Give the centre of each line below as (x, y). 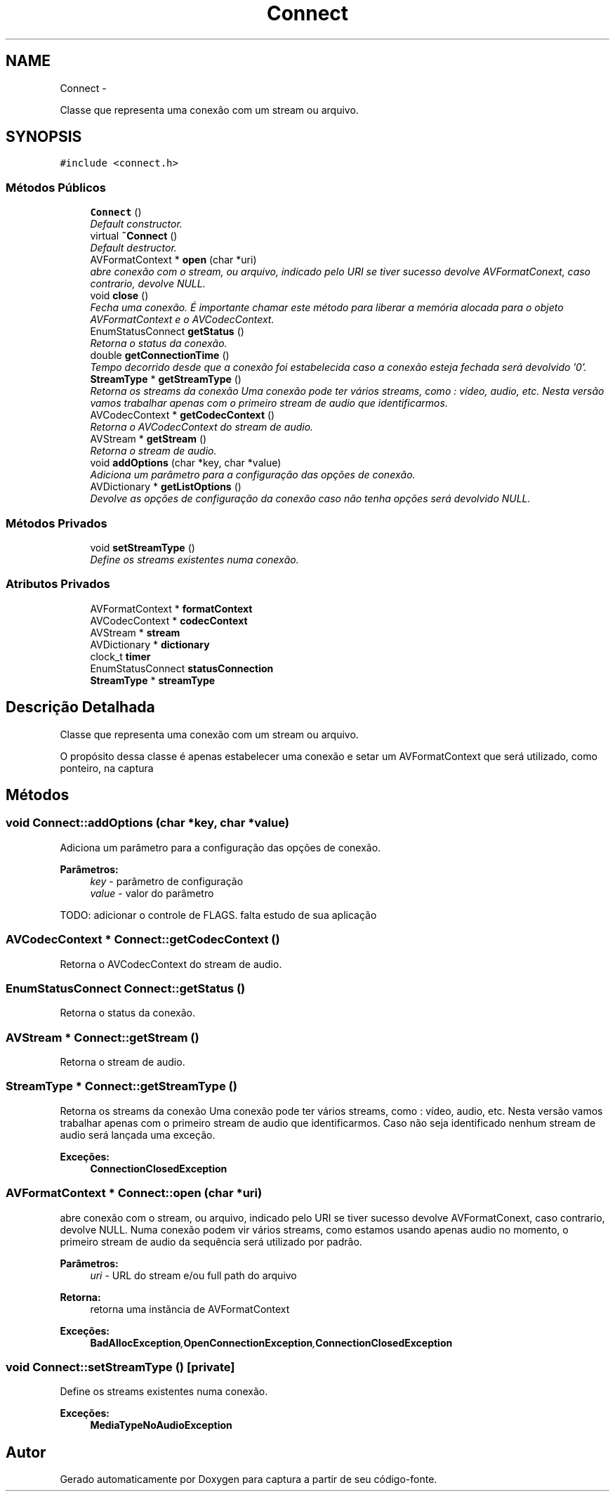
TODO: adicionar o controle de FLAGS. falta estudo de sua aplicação (218, 915)
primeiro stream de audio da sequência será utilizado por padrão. (211, 1241)
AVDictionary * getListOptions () (166, 487)
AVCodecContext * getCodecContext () (183, 415)
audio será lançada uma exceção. (138, 1135)
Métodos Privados (57, 523)
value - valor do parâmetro (152, 893)
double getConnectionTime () (160, 355)
